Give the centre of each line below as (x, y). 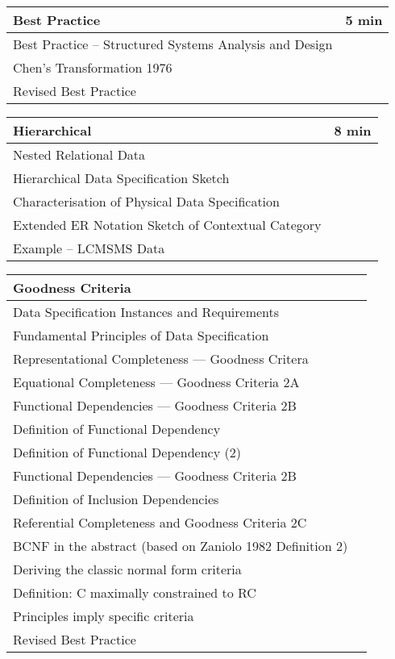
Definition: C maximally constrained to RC (135, 592)
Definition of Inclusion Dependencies (116, 499)
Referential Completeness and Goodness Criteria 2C (160, 522)
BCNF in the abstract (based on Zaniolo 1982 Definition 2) (181, 546)
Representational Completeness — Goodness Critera (161, 359)
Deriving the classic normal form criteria (127, 569)
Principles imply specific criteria (104, 616)
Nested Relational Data (79, 154)
